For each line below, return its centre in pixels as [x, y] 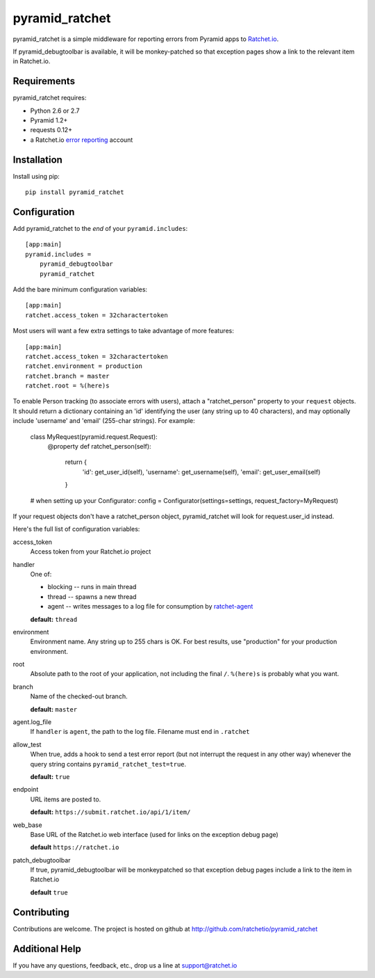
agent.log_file [32, 722]
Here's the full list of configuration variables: [76, 529]
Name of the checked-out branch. [79, 696]
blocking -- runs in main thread [92, 587]
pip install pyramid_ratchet [75, 192]
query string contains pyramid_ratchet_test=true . [108, 764]
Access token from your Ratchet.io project [91, 552]
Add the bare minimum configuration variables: [80, 289]
